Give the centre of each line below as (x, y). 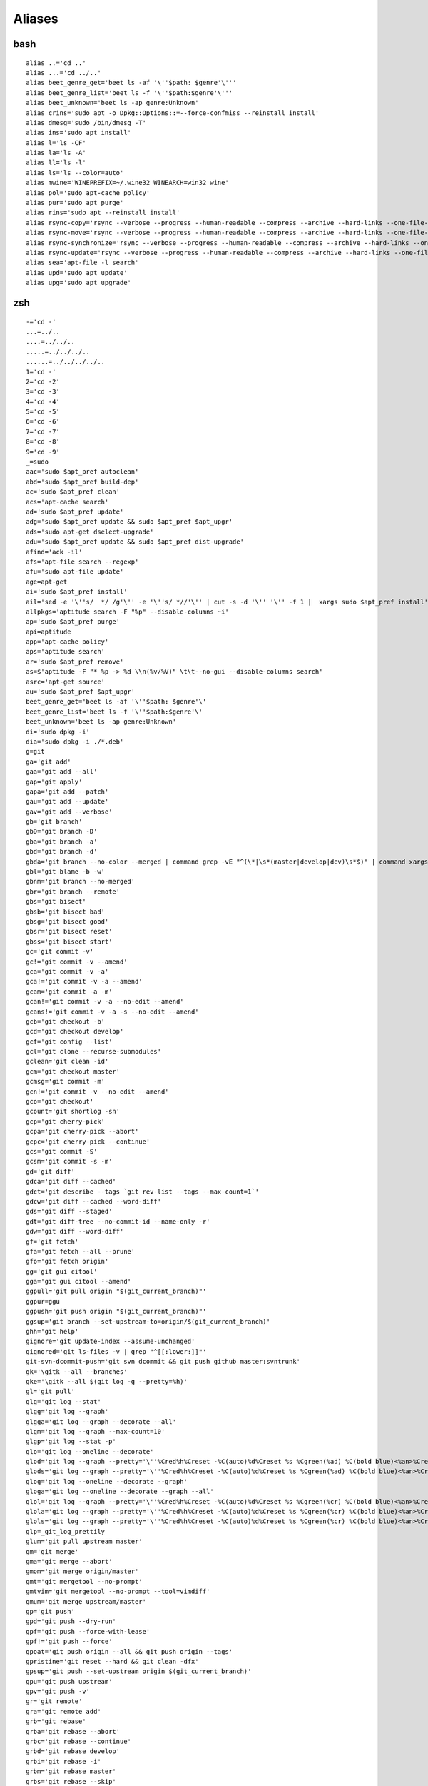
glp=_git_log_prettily (66, 1531)
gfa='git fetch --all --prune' (81, 1251)
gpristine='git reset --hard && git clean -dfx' (112, 1661)
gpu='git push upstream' (69, 1681)
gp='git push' (50, 1611)
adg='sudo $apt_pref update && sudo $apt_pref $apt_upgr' (129, 522)
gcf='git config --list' (69, 1042)
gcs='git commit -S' (62, 1151)
